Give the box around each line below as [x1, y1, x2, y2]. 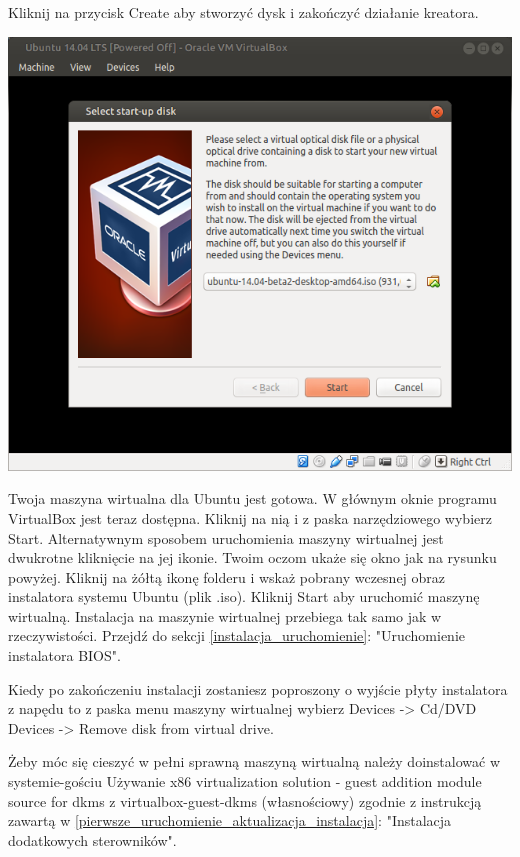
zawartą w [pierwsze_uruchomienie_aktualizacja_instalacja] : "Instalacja [8, 810, 452, 831]
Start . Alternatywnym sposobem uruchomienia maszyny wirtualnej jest [8, 527, 444, 548]
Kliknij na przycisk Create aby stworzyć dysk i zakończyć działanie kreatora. [8, 2, 479, 22]
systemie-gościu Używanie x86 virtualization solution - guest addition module [8, 771, 482, 792]
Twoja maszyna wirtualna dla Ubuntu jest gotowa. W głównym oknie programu [8, 488, 497, 509]
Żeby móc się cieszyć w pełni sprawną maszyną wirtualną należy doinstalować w [8, 751, 500, 772]
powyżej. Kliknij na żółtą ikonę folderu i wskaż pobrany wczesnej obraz [8, 566, 446, 587]
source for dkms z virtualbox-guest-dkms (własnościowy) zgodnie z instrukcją [8, 790, 482, 811]
